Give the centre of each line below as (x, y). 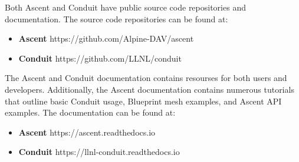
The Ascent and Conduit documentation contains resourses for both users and (146, 78)
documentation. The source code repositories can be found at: (116, 18)
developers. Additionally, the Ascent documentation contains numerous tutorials (149, 89)
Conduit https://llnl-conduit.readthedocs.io (99, 152)
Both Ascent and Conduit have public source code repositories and (125, 7)
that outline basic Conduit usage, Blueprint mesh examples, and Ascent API (143, 101)
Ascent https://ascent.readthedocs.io (87, 132)
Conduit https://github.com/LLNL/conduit (100, 58)
